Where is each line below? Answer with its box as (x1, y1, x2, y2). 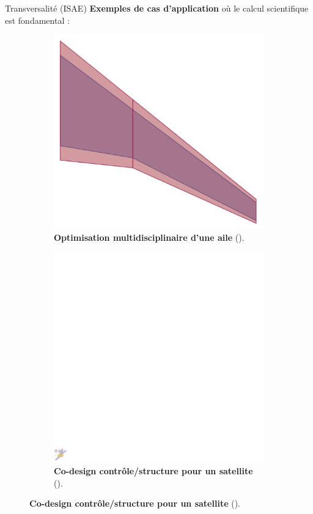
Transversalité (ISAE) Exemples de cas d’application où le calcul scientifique (5, 2, 309, 14)
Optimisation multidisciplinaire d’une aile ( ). (54, 230, 245, 243)
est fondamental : (5, 13, 70, 26)
